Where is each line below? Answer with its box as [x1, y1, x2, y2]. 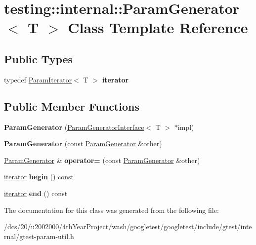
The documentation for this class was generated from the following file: [4, 204, 219, 215]
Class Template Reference [68, 17, 248, 38]
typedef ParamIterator [4, 74, 72, 84]
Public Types [4, 51, 73, 66]
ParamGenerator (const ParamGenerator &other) [4, 138, 162, 149]
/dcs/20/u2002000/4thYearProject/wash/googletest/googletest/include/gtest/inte [4, 221, 252, 232]
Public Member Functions [4, 98, 139, 114]
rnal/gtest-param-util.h [4, 231, 74, 241]
